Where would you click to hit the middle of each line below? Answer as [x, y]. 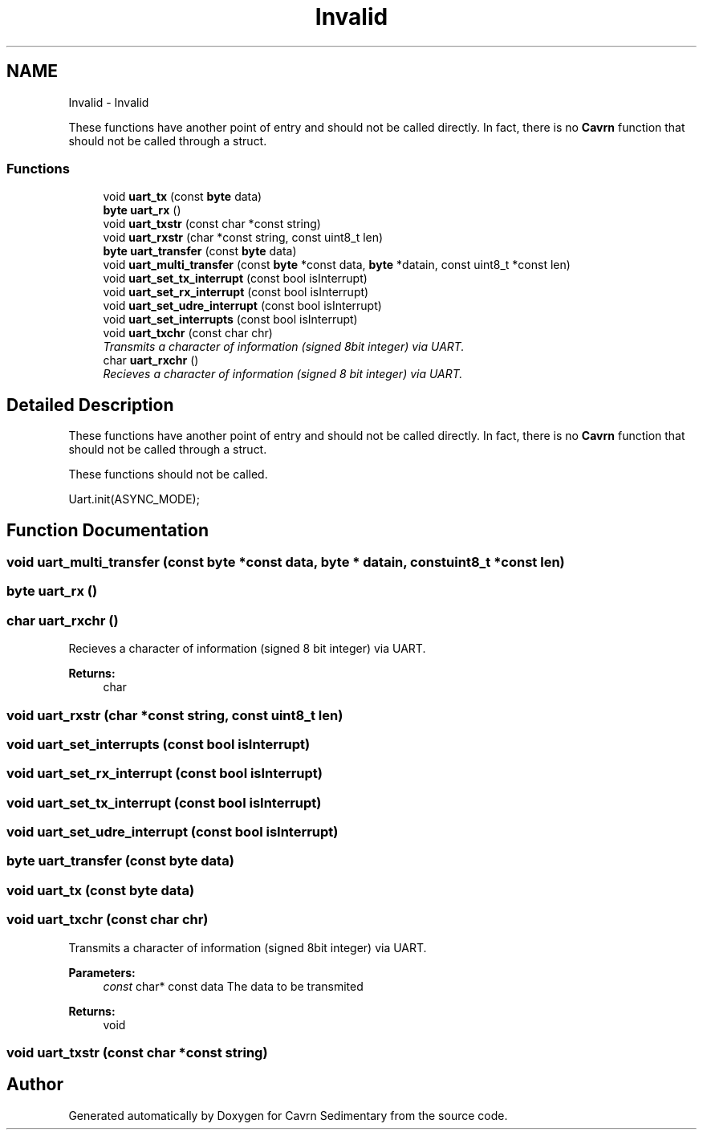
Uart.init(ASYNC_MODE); [134, 499]
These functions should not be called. [168, 474]
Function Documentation [108, 530]
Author [35, 1085]
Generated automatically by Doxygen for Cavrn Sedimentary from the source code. [288, 1115]
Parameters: [102, 972]
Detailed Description [90, 405]
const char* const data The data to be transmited [233, 986]
